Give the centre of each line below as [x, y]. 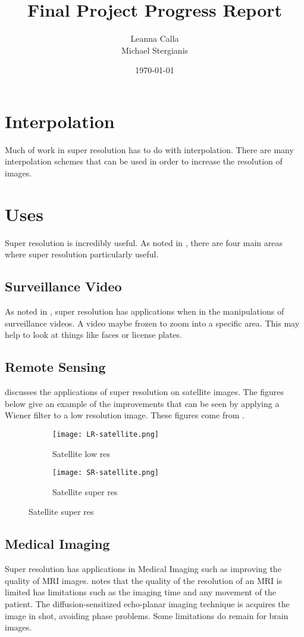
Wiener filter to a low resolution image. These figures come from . [125, 415]
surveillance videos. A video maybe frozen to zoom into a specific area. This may [152, 323]
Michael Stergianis [155, 50]
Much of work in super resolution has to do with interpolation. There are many [149, 149]
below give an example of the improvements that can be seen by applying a [142, 403]
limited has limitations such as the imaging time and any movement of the [141, 592]
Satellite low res [81, 453]
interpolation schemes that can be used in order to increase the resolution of [144, 161]
